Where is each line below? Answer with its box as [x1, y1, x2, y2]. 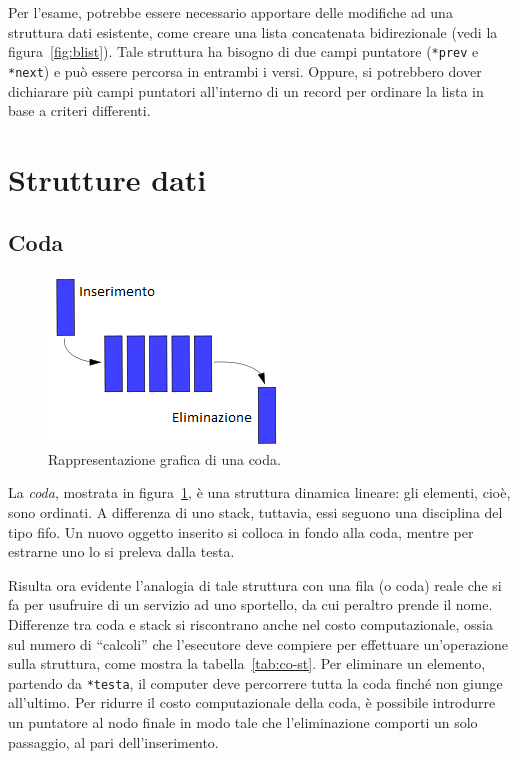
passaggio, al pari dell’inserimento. [8, 731, 219, 752]
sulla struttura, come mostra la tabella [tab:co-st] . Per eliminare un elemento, [8, 653, 486, 674]
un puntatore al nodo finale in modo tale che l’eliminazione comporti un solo [8, 712, 478, 733]
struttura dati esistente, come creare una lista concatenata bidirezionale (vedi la [8, 21, 498, 42]
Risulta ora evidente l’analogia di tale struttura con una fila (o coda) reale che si [8, 574, 502, 595]
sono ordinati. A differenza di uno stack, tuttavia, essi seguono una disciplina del [8, 502, 503, 523]
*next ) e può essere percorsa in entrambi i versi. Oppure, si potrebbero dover [8, 60, 482, 81]
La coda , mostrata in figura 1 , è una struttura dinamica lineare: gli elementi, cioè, [8, 482, 511, 503]
